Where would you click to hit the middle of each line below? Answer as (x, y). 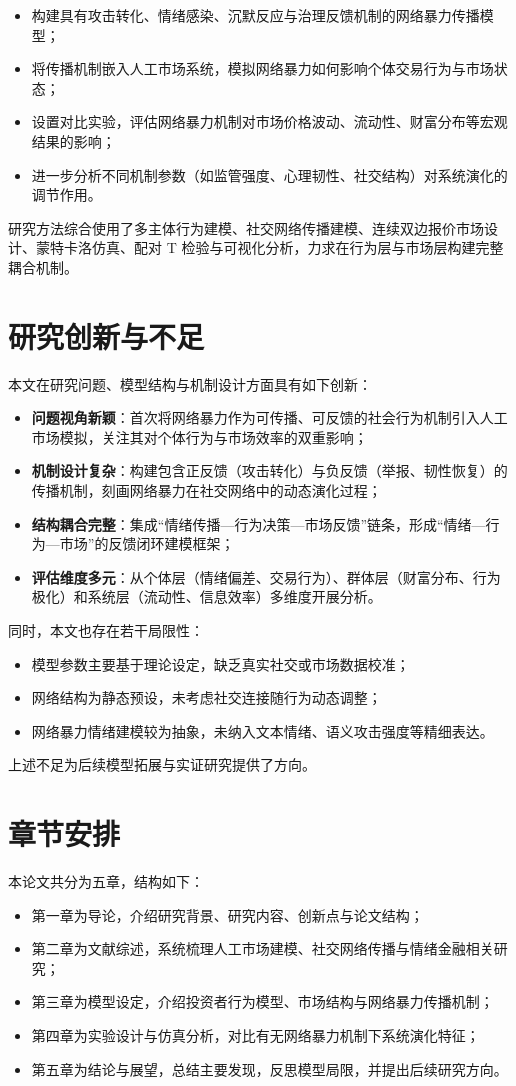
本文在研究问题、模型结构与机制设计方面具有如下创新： (190, 383)
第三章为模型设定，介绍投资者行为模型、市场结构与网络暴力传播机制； (262, 1001)
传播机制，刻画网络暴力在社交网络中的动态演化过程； (206, 490)
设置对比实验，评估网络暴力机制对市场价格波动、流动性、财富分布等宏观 (269, 121)
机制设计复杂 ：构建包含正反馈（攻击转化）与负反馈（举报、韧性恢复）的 (269, 470)
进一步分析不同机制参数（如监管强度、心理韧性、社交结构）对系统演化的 (269, 174)
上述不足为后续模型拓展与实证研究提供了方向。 (162, 764)
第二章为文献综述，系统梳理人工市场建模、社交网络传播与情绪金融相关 (262, 948)
